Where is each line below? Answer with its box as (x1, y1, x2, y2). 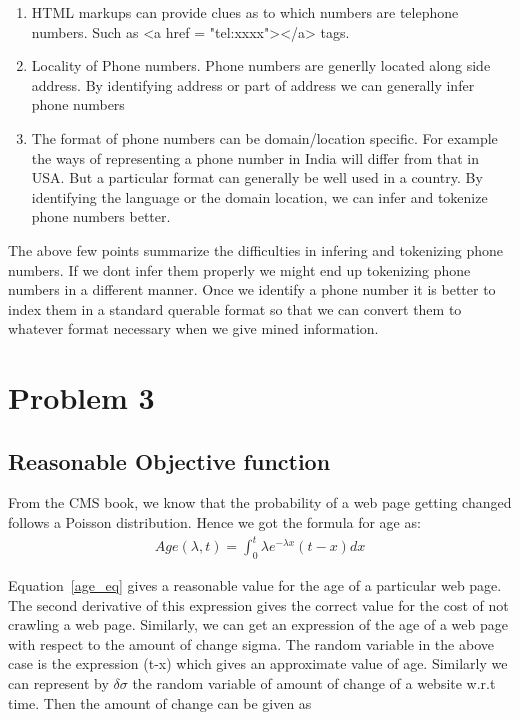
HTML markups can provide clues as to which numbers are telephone (31, 2, 459, 22)
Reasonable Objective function (8, 445, 331, 476)
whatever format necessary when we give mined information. (8, 318, 379, 339)
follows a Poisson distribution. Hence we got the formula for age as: (8, 512, 421, 533)
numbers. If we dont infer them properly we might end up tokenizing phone (8, 259, 471, 280)
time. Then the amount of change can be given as (8, 692, 312, 713)
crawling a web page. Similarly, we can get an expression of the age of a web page (8, 614, 508, 635)
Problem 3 (8, 377, 155, 418)
